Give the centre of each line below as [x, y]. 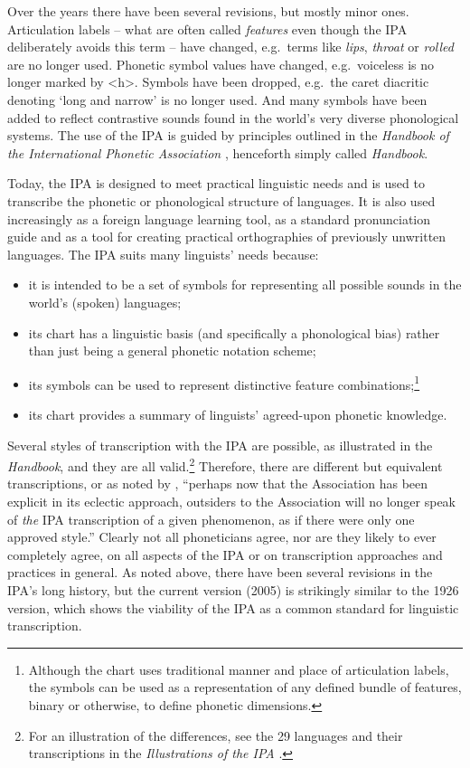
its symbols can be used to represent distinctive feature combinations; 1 [224, 383]
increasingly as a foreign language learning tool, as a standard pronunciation [219, 218]
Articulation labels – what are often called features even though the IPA [207, 28]
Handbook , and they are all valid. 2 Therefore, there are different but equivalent [225, 465]
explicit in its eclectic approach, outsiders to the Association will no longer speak [232, 501]
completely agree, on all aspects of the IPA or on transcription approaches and [225, 554]
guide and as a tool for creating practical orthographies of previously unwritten [227, 237]
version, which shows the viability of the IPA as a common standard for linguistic [233, 607]
